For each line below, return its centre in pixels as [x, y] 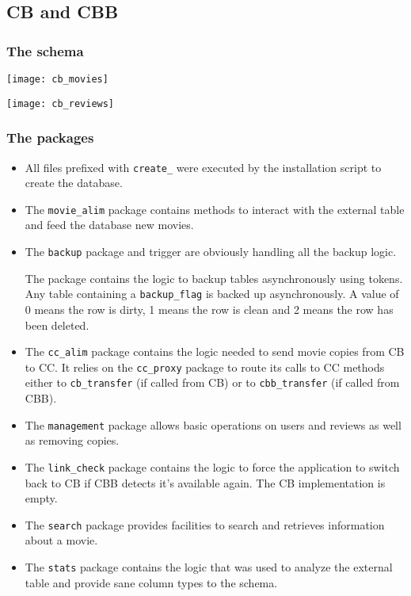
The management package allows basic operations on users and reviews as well [213, 424]
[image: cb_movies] [57, 79]
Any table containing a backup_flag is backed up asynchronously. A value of [212, 294]
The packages [50, 138]
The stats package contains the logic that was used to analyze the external [209, 567]
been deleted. [57, 325]
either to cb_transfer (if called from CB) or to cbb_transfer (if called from [212, 382]
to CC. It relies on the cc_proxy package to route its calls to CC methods [205, 367]
